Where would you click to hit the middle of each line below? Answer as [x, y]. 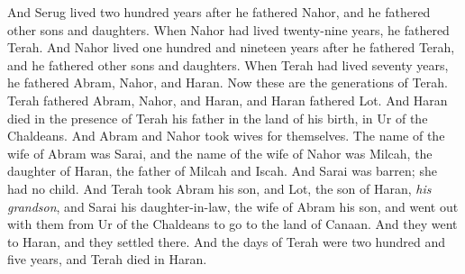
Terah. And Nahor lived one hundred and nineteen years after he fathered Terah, [231, 47]
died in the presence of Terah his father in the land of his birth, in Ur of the [218, 118]
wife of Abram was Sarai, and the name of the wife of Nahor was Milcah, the [220, 153]
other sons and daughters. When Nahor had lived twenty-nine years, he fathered [228, 29]
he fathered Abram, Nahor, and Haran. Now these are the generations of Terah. [228, 82]
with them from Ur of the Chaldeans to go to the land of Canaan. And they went [232, 224]
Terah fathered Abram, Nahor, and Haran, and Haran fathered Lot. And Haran [228, 100]
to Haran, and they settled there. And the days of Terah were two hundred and [227, 241]
